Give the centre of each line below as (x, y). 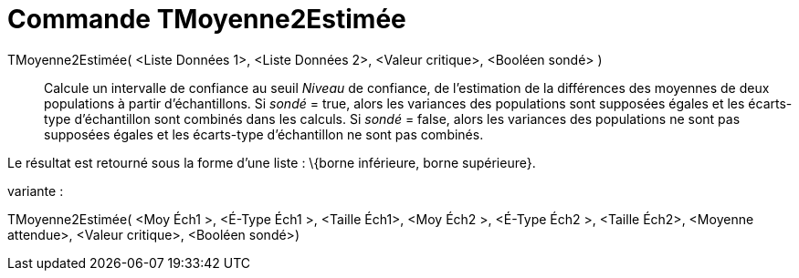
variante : (36, 190)
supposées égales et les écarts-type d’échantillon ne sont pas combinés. (264, 134)
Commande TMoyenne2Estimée (207, 19)
